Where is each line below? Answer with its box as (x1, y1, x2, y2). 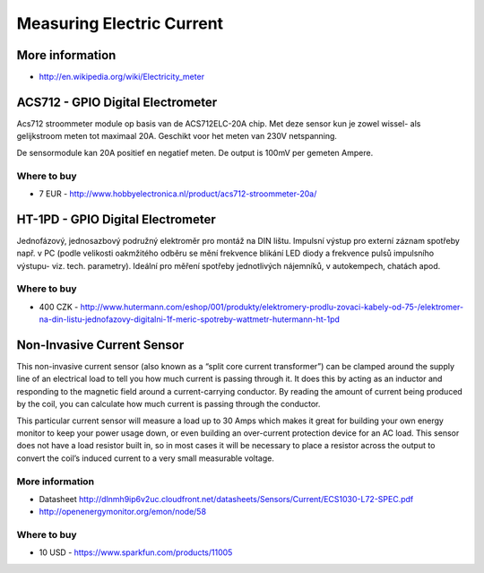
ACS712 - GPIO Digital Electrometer (16, 94, 218, 109)
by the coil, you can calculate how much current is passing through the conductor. (16, 399, 321, 410)
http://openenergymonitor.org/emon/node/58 (39, 507, 206, 517)
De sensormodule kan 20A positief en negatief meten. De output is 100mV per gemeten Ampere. (16, 147, 374, 158)
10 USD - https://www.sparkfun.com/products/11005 (39, 547, 233, 558)
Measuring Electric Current (16, 13, 224, 33)
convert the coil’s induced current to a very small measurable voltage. (16, 453, 275, 464)
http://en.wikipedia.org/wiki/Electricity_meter (39, 72, 205, 82)
